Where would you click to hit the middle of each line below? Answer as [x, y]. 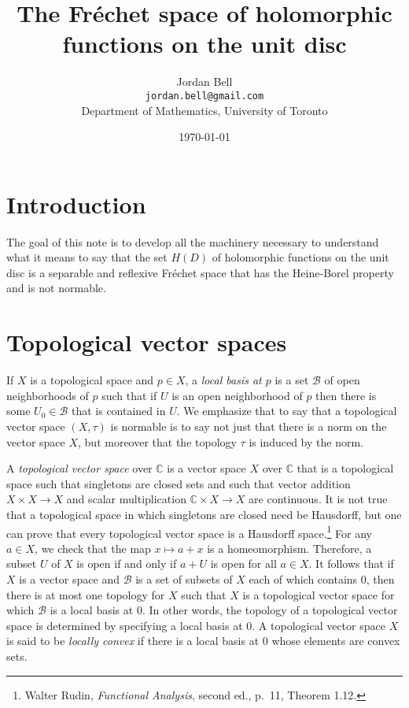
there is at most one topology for [86, 594]
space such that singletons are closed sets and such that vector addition [179, 483]
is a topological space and [92, 380]
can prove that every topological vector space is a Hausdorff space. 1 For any [190, 532]
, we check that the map [93, 548]
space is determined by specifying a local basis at [125, 625]
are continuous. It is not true [318, 499]
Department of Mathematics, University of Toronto [204, 110]
